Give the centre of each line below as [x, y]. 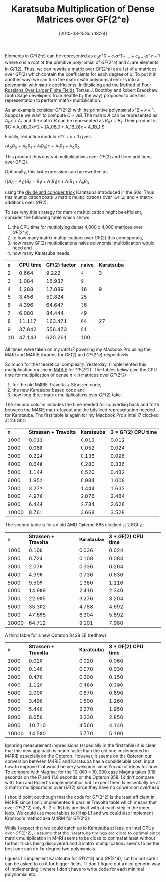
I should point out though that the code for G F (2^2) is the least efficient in [80, 797]
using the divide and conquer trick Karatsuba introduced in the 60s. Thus [80, 192]
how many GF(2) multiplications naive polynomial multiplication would [83, 243]
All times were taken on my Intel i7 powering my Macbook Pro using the [78, 349]
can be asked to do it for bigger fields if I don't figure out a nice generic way [83, 863]
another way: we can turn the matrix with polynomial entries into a [72, 79]
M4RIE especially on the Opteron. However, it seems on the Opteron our [79, 756]
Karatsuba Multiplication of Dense [83, 9]
